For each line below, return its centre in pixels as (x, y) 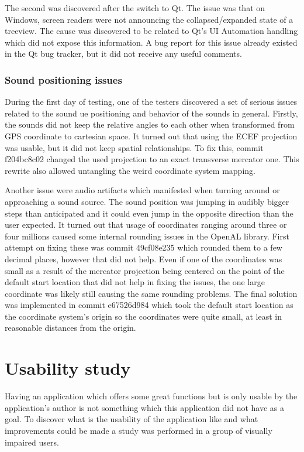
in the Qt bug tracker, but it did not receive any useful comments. (123, 54)
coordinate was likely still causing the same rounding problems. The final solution (151, 293)
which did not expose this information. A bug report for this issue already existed (151, 42)
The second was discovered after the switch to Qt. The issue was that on (135, 8)
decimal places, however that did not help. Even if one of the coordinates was (144, 258)
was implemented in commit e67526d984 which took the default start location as (149, 305)
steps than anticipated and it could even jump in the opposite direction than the (149, 213)
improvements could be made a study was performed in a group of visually (139, 430)
